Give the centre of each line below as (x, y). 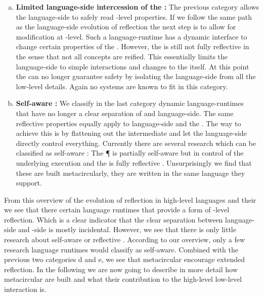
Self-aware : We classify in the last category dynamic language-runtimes (130, 103)
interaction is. (25, 289)
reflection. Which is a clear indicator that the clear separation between (114, 219)
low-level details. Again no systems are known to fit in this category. (122, 86)
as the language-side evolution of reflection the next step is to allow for (126, 27)
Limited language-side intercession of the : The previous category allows (137, 7)
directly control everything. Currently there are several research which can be (136, 143)
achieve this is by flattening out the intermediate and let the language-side (131, 133)
